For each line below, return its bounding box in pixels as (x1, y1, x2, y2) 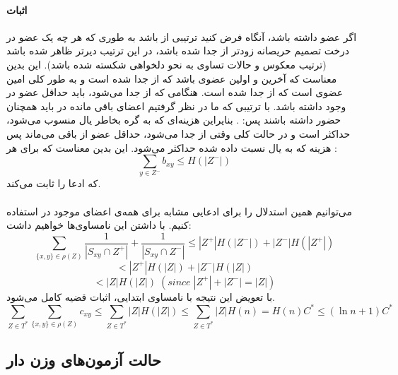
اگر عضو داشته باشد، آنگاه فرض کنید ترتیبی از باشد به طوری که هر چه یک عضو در (6, 29, 357, 44)
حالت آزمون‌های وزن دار (6, 349, 161, 371)
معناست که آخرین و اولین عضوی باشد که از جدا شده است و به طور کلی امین (6, 71, 337, 85)
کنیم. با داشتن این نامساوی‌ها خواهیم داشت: (6, 218, 192, 232)
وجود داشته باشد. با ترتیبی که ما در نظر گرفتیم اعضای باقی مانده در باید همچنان (6, 98, 346, 113)
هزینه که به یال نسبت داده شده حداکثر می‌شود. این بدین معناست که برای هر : (6, 140, 337, 155)
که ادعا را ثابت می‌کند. (6, 176, 101, 191)
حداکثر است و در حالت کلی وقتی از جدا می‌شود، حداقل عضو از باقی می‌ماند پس (6, 126, 351, 141)
